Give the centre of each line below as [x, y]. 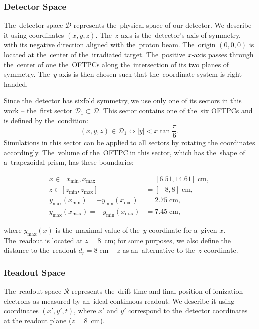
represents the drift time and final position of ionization [157, 290]
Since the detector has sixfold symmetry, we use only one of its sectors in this [123, 101]
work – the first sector [38, 110]
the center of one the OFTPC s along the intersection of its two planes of [117, 64]
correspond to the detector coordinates [188, 310]
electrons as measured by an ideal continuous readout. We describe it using [119, 300]
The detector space [34, 25]
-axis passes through [222, 54]
